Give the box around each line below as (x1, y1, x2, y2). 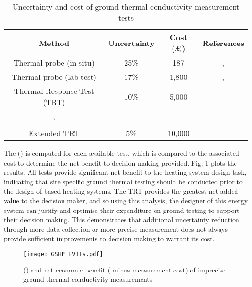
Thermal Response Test (14, 85, 94, 96)
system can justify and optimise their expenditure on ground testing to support (4, 205, 240, 215)
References (202, 37, 244, 48)
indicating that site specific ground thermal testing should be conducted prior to (4, 176, 243, 186)
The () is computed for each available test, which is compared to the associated (4, 148, 239, 158)
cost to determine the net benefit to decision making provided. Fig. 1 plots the (4, 157, 237, 167)
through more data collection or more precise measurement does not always (4, 224, 228, 234)
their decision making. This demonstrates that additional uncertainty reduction (4, 214, 239, 225)
